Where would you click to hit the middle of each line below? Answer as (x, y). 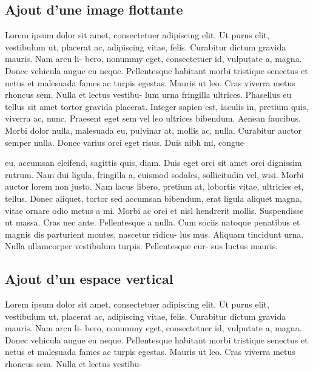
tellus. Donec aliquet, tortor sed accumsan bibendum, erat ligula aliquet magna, (153, 198)
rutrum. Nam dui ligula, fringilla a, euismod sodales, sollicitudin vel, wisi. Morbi (154, 174)
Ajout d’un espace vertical (89, 279)
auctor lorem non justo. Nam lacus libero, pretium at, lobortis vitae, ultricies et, (154, 186)
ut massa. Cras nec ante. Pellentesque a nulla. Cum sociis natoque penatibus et (153, 222)
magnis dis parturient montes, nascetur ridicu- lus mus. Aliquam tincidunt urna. (154, 234)
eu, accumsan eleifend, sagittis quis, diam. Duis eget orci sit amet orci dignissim (153, 163)
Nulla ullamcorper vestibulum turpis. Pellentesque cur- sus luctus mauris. (142, 246)
